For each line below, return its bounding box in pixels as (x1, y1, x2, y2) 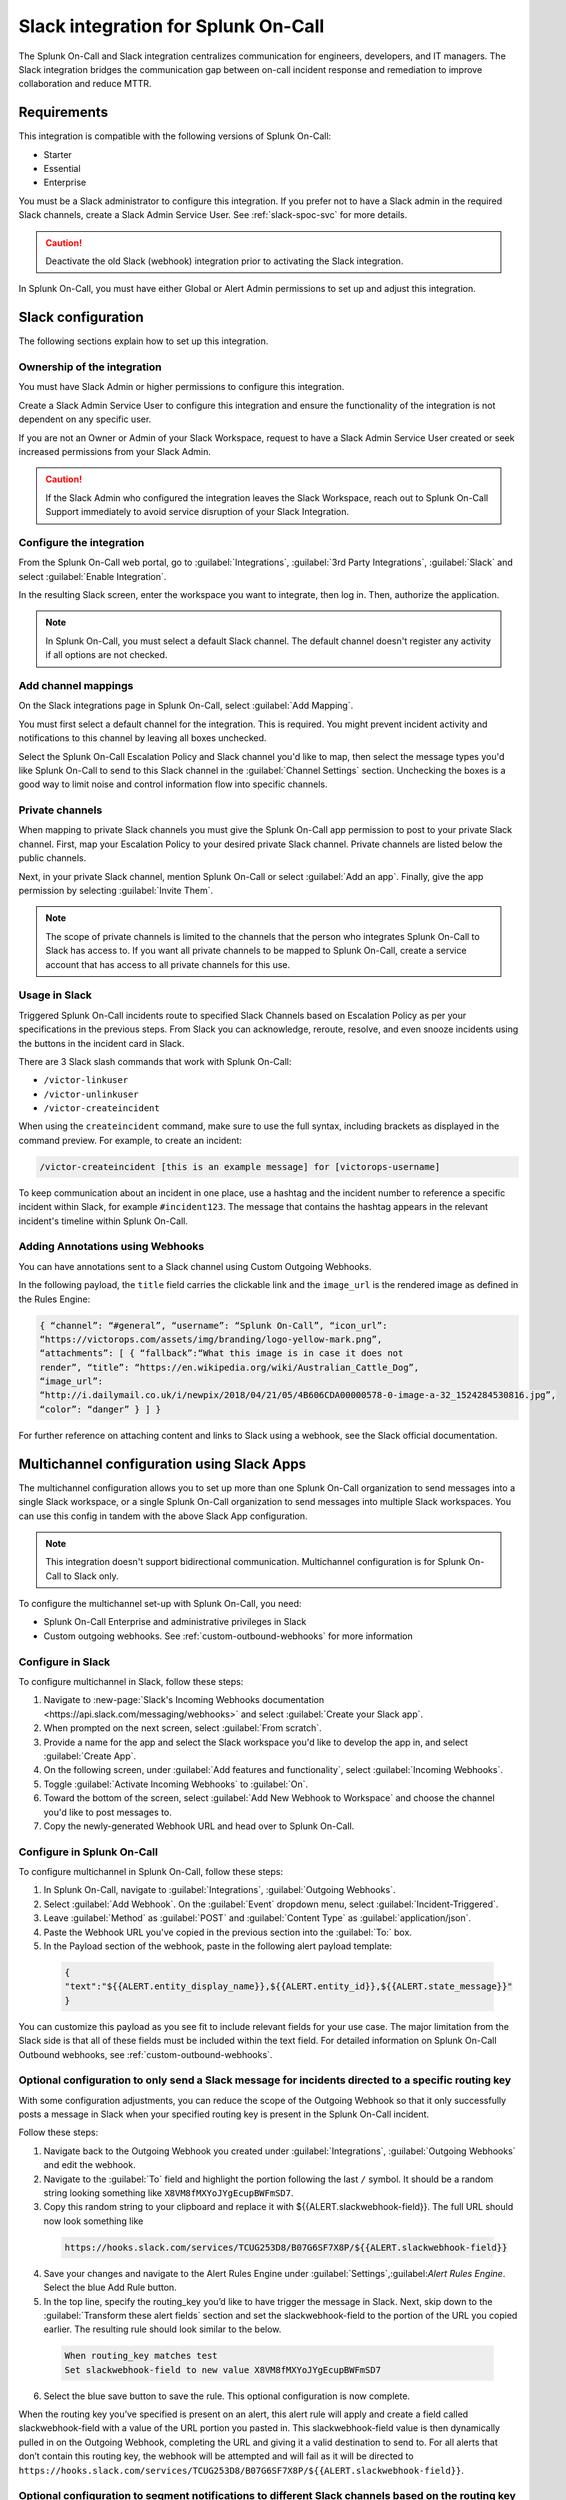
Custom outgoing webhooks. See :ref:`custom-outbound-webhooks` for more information (43, 1630, 414, 1642)
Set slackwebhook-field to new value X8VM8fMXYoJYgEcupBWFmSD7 (64, 2364, 382, 2375)
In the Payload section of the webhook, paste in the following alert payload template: (43, 1940, 393, 1952)
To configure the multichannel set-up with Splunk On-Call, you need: (18, 1598, 302, 1610)
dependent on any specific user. (18, 413, 152, 425)
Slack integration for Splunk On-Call (18, 15, 325, 37)
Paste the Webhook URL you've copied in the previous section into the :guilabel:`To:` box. (43, 1926, 412, 1938)
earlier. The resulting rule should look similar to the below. (43, 2323, 282, 2335)
